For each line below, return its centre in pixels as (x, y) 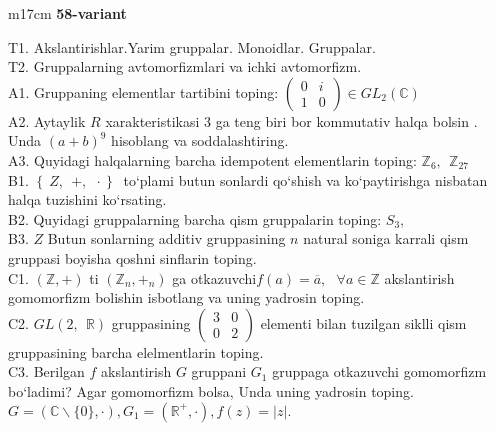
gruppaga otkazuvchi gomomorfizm (379, 371)
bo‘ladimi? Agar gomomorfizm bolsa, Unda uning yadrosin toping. (211, 390)
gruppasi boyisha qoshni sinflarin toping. (132, 257)
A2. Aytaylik (47, 120)
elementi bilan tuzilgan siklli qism (363, 322)
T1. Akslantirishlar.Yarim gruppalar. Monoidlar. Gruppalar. (192, 46)
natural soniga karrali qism (386, 238)
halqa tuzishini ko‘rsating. (87, 199)
